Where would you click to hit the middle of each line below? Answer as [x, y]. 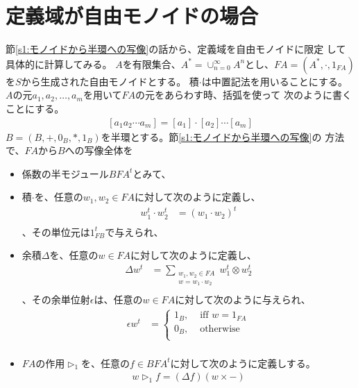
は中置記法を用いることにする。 [274, 81]
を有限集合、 [152, 64]
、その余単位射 [56, 300]
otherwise [220, 329]
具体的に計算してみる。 [59, 64]
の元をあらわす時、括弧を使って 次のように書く [244, 95]
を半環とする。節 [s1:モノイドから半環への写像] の [211, 136]
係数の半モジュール [65, 173]
